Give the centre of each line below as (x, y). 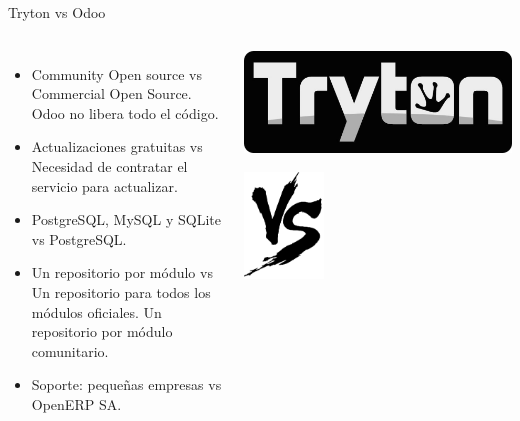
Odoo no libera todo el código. (125, 112)
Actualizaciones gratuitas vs (117, 146)
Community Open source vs (116, 73)
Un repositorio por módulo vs (122, 272)
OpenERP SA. (76, 403)
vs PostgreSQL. (79, 238)
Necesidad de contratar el (109, 165)
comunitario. (70, 350)
